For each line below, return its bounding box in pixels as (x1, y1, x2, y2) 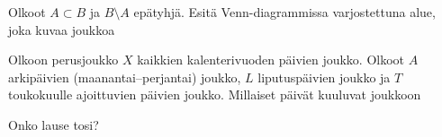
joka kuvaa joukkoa (8, 20, 115, 39)
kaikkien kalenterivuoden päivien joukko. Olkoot (137, 50, 405, 69)
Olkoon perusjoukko (8, 50, 119, 69)
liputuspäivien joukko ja (257, 67, 391, 86)
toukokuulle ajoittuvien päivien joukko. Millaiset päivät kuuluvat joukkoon (8, 85, 421, 104)
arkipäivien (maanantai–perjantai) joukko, (8, 67, 241, 86)
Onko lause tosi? (8, 115, 99, 133)
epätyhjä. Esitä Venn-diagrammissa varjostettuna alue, (133, 3, 436, 21)
